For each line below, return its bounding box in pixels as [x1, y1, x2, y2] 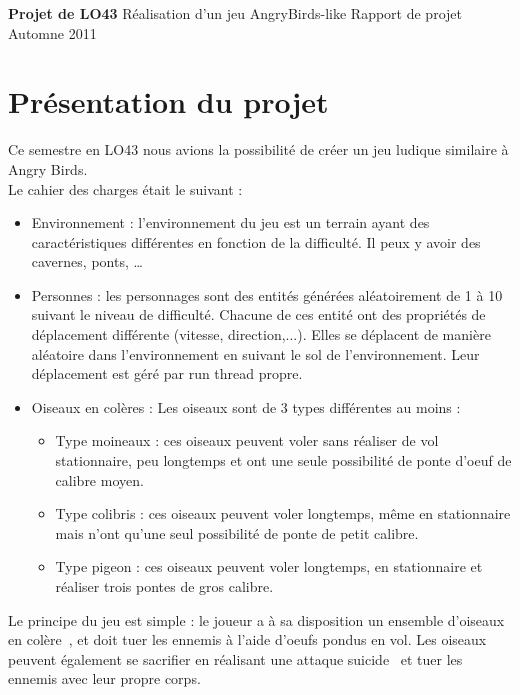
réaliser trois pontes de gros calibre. [55, 576, 274, 596]
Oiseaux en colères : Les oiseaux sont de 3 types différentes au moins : [31, 396, 461, 417]
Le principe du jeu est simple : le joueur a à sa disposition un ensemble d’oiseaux [8, 609, 505, 630]
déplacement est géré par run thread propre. [31, 363, 303, 384]
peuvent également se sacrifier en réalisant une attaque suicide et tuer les [8, 648, 463, 669]
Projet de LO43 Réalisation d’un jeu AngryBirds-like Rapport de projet [8, 3, 462, 23]
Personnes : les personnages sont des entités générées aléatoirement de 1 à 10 [31, 284, 503, 305]
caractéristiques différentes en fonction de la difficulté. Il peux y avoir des [31, 231, 481, 252]
